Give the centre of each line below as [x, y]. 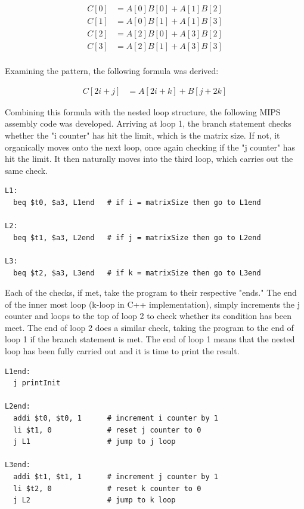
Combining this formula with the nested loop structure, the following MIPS [143, 111]
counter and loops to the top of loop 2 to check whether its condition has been [148, 316]
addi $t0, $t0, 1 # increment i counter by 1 [116, 418]
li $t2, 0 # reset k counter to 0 [107, 488]
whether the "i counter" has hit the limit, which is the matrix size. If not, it [142, 135]
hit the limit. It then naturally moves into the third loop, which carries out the [149, 159]
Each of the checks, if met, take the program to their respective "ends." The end [151, 292]
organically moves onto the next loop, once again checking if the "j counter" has [150, 147]
